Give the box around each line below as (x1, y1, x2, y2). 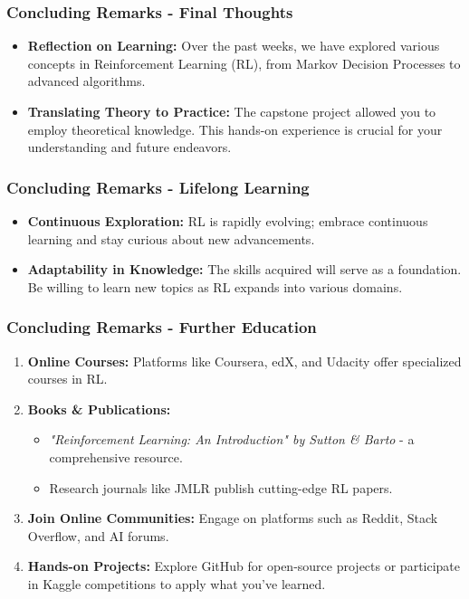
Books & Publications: (27, 399, 171, 418)
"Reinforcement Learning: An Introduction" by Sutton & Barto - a (49, 430, 415, 449)
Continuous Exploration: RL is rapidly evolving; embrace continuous (27, 212, 428, 230)
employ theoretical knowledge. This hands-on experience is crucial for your (27, 119, 443, 138)
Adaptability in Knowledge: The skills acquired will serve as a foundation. (27, 260, 462, 279)
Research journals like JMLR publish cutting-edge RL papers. (49, 478, 393, 497)
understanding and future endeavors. (27, 138, 232, 157)
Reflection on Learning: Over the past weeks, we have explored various (27, 36, 440, 55)
